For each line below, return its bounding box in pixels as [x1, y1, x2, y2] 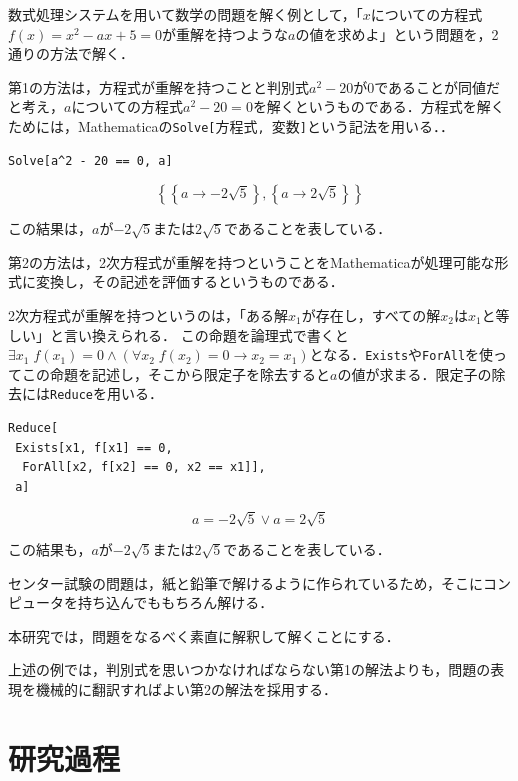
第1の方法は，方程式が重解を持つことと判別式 [8, 76, 309, 97]
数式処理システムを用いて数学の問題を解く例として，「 [8, 4, 363, 24]
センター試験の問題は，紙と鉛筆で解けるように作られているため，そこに [8, 572, 483, 593]
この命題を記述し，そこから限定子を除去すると [21, 363, 330, 384]
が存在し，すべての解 [301, 305, 441, 325]
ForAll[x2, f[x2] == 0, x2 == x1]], [22, 460, 266, 475]
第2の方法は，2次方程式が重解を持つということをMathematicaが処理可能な [8, 251, 495, 272]
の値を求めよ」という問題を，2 [295, 23, 499, 44]
